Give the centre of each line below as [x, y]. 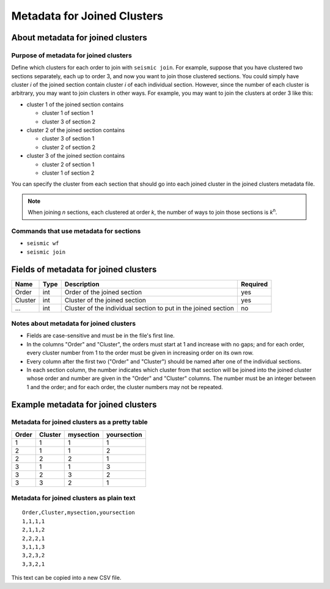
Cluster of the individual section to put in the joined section [149, 308]
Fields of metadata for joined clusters [84, 269]
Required [254, 284]
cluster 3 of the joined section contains [76, 156]
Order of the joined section [103, 292]
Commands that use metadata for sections [76, 231]
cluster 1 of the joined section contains [75, 104]
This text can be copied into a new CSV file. [66, 578]
